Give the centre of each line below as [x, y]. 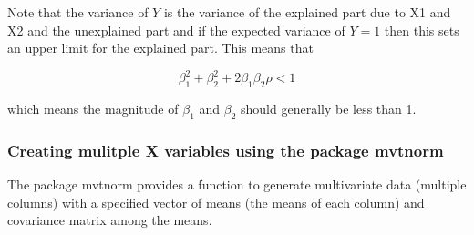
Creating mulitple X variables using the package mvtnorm [226, 150]
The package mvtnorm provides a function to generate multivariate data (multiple [237, 184]
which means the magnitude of [93, 109]
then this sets [422, 30]
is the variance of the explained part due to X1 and [307, 12]
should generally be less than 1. [329, 109]
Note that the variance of [78, 12]
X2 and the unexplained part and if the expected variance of [176, 30]
